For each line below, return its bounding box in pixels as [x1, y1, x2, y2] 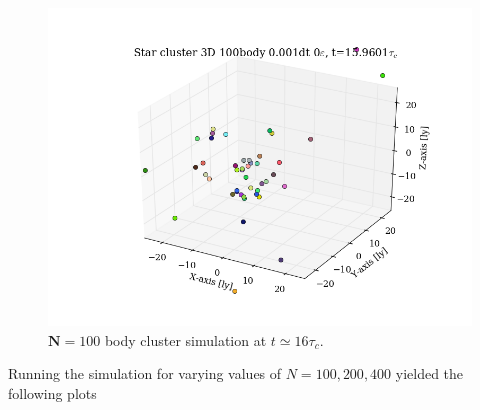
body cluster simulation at [104, 329, 267, 350]
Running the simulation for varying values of [8, 363, 282, 384]
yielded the [395, 363, 464, 384]
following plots [8, 382, 97, 403]
